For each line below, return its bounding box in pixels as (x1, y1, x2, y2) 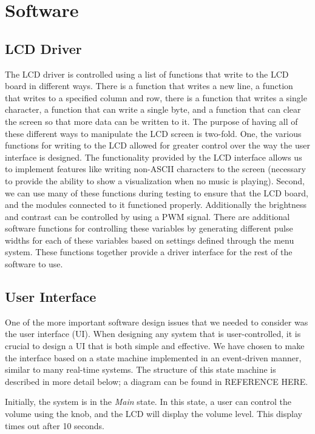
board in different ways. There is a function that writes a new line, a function (5, 79, 293, 92)
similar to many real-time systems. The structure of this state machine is (5, 363, 276, 376)
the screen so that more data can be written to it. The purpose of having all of (5, 115, 298, 127)
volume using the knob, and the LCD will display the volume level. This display (5, 407, 302, 420)
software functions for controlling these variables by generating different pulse (5, 222, 293, 235)
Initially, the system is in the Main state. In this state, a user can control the (5, 395, 291, 408)
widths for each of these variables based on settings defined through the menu (5, 233, 294, 246)
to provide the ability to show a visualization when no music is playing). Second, (5, 174, 305, 187)
